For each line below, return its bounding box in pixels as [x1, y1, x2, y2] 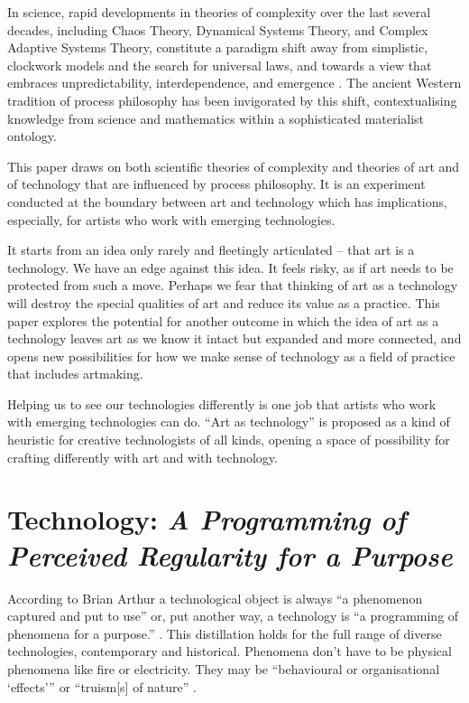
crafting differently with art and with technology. [7, 447, 278, 466]
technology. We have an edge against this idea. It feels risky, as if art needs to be [7, 258, 454, 277]
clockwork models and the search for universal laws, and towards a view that [7, 55, 432, 74]
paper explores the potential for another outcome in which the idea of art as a [7, 311, 439, 330]
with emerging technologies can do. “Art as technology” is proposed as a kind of [7, 412, 450, 431]
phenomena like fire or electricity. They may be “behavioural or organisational [7, 659, 440, 678]
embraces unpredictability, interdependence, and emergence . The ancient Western [7, 73, 462, 92]
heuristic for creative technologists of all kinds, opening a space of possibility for [7, 430, 450, 449]
